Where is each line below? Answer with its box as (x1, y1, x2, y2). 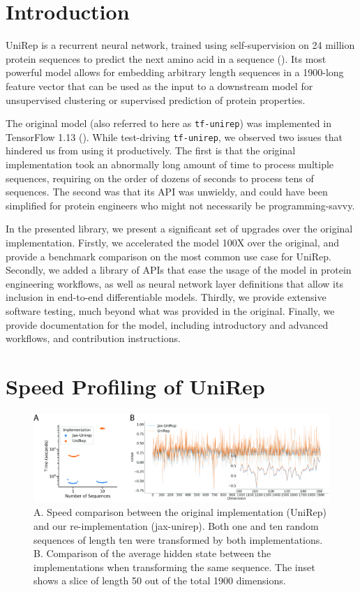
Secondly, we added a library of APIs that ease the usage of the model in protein (6, 262, 352, 277)
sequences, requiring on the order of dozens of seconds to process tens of (6, 170, 314, 185)
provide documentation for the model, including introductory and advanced (6, 317, 329, 332)
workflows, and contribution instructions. (6, 331, 181, 346)
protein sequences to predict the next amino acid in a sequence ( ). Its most (6, 51, 327, 66)
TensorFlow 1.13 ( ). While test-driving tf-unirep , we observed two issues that (6, 129, 343, 144)
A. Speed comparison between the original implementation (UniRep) (33, 505, 327, 519)
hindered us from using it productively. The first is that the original (6, 143, 296, 158)
